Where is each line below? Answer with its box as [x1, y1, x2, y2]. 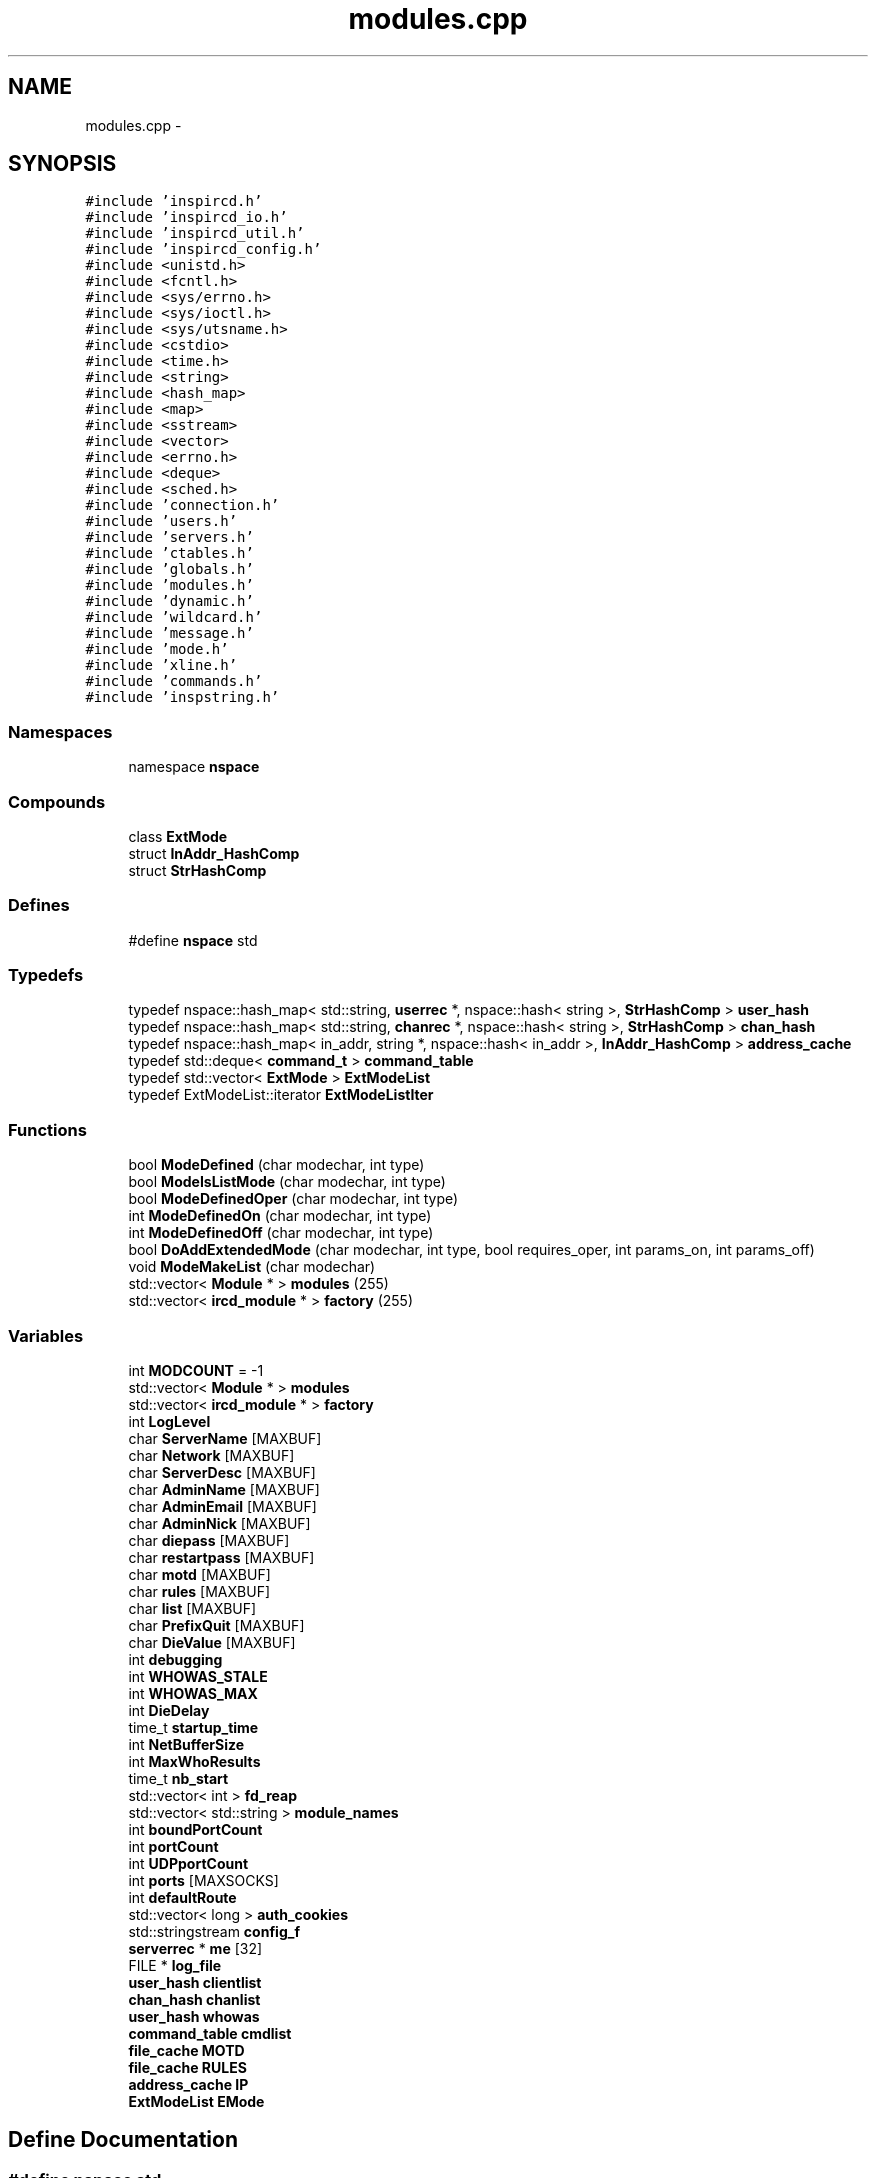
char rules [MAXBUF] [128, 1582, 271, 1600]
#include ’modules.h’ [85, 577, 254, 594]
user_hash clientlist [128, 1973, 262, 1991]
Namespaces [8, 721, 113, 742]
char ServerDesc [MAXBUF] [128, 1463, 316, 1481]
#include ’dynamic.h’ [85, 593, 254, 610]
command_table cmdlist [128, 2024, 292, 2042]
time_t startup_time [128, 1718, 259, 1736]
